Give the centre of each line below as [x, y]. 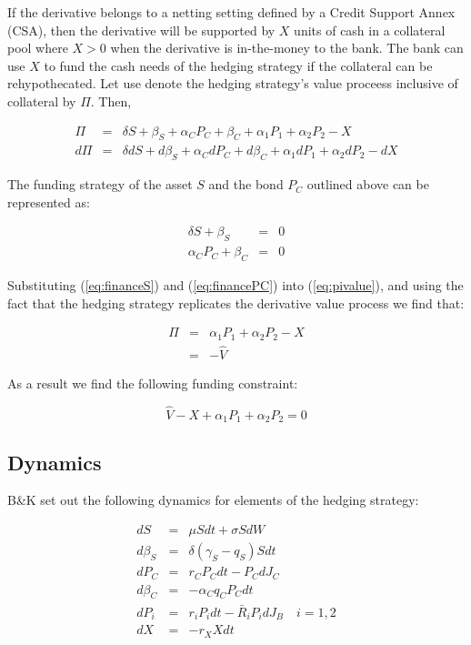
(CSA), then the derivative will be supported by [141, 30]
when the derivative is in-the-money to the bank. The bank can [287, 48]
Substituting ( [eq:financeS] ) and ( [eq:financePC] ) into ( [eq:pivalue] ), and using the [235, 285]
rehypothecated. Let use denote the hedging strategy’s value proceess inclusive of [233, 83]
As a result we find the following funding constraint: [153, 383]
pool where [38, 48]
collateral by [42, 101]
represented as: [49, 202]
